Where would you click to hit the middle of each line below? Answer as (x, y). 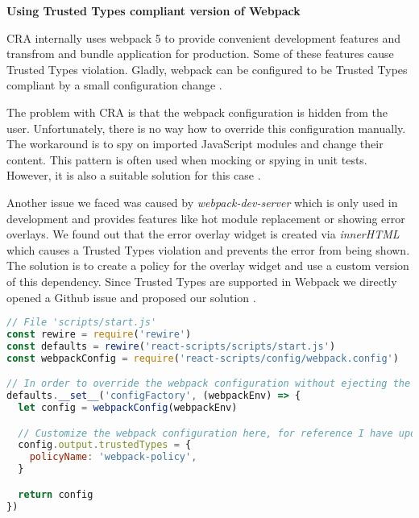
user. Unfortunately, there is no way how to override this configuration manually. (206, 128)
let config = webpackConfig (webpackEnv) (128, 408)
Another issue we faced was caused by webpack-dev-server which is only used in (202, 202)
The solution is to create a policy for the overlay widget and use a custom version (208, 265)
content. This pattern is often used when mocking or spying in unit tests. (187, 159)
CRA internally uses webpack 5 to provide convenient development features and (203, 37)
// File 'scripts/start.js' (82, 323)
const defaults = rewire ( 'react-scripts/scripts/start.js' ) (171, 346)
